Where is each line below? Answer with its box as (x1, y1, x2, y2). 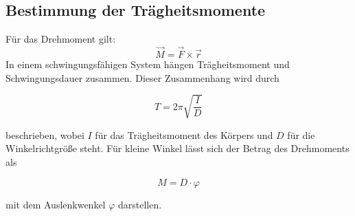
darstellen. (117, 197, 162, 211)
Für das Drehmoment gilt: (5, 32, 116, 46)
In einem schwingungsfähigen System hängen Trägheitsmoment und (5, 57, 290, 72)
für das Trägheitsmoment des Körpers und (95, 127, 273, 142)
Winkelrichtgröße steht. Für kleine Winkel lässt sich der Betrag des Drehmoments (5, 141, 350, 155)
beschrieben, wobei (5, 127, 84, 142)
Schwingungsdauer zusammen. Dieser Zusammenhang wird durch (5, 70, 279, 85)
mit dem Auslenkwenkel (5, 197, 106, 211)
